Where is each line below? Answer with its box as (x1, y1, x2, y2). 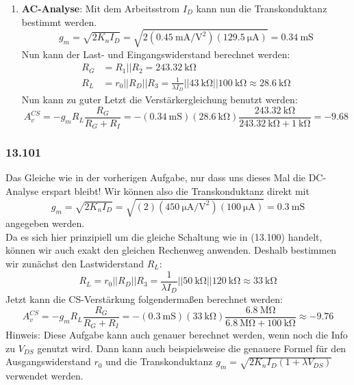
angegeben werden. (5, 216, 85, 230)
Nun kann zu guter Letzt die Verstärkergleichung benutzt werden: (21, 92, 298, 107)
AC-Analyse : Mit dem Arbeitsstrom (21, 1, 180, 15)
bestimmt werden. (21, 14, 97, 29)
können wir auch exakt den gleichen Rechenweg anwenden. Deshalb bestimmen (5, 243, 337, 257)
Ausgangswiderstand (5, 354, 91, 369)
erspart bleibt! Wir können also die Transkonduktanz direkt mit (41, 184, 309, 198)
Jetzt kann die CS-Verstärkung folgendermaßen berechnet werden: (5, 292, 283, 306)
